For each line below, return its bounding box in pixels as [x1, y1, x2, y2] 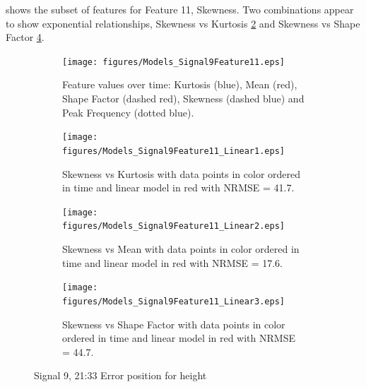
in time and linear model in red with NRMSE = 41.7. [62, 180, 295, 195]
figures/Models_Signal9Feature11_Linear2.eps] [62, 221, 285, 232]
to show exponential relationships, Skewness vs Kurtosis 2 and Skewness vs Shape [6, 16, 360, 30]
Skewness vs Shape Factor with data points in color [62, 316, 285, 331]
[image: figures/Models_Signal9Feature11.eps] [62, 56, 285, 67]
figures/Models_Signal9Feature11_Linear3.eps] [62, 296, 285, 306]
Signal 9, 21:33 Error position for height [34, 368, 207, 383]
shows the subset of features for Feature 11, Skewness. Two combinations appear [6, 2, 354, 16]
